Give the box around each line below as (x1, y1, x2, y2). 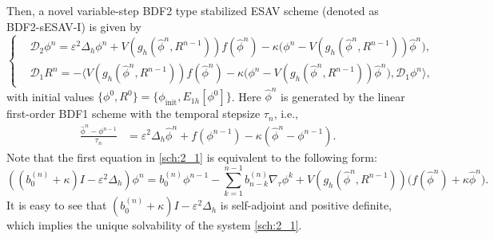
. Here (231, 88, 261, 104)
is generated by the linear (281, 88, 405, 104)
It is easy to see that (6, 197, 107, 214)
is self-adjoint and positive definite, (220, 197, 392, 214)
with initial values (6, 88, 94, 104)
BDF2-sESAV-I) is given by (6, 18, 141, 34)
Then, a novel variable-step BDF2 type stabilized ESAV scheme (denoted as (6, 2, 379, 18)
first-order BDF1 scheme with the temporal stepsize (6, 105, 261, 122)
